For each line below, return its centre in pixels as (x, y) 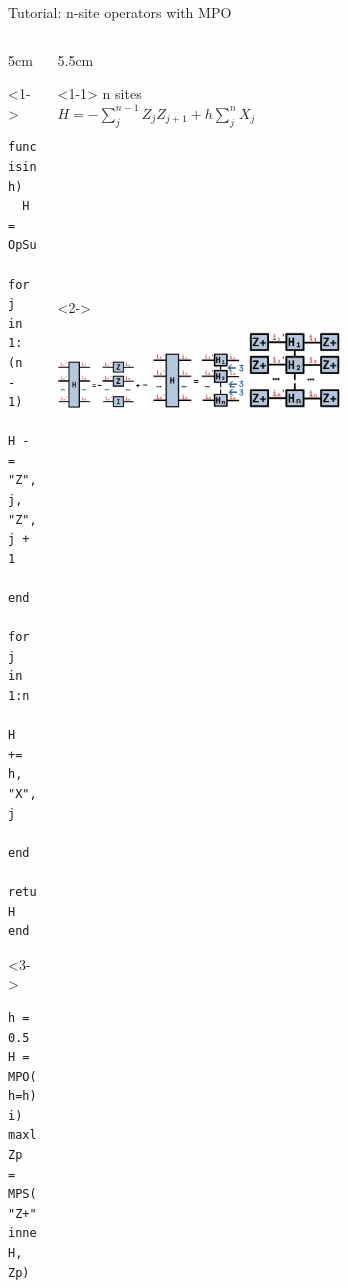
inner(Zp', (44, 1233)
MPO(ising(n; (51, 1076)
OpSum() (33, 245)
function (37, 147)
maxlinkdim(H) (55, 1135)
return (29, 891)
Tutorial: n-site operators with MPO (120, 12)
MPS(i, (29, 1194)
